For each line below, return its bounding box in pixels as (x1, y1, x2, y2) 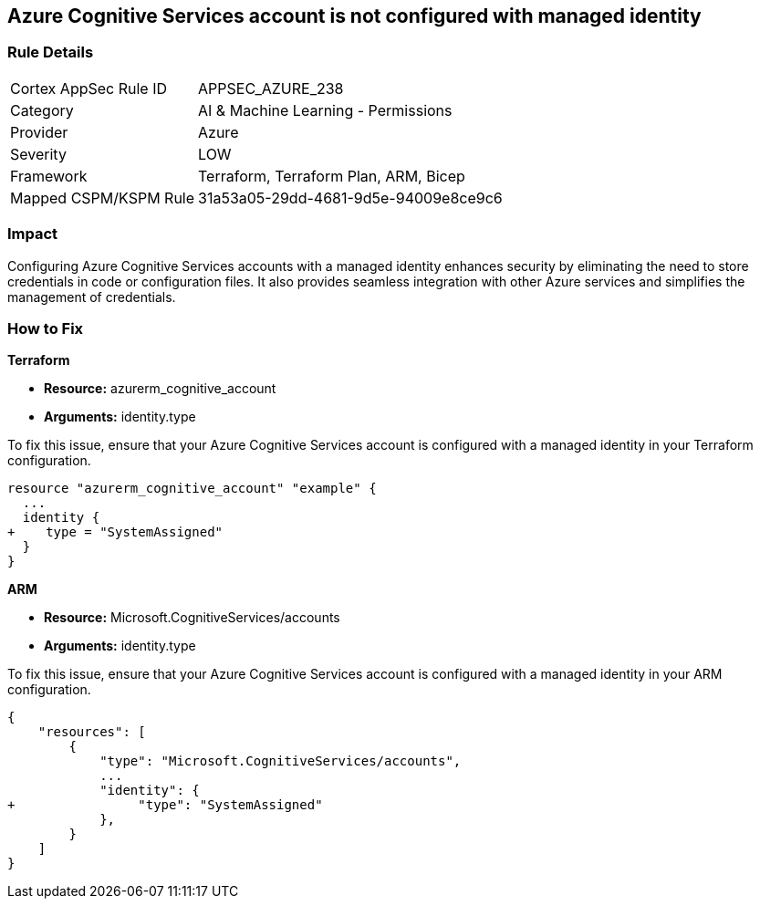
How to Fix (7, 318, 84, 338)
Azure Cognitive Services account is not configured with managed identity (7, 5, 702, 27)
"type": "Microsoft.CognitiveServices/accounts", (99, 754, 462, 769)
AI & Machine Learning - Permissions (198, 100, 453, 120)
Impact (7, 224, 58, 244)
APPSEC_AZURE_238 (198, 78, 344, 98)
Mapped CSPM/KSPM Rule (10, 188, 195, 207)
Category (10, 100, 74, 120)
